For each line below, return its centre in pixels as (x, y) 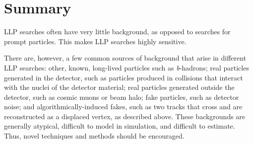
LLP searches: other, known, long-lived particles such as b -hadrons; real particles (126, 67)
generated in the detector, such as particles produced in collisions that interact (124, 77)
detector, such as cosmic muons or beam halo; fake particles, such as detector (122, 97)
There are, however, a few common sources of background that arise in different (125, 58)
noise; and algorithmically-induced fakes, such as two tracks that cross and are (123, 107)
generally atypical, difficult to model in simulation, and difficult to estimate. (120, 126)
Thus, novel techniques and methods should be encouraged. (94, 136)
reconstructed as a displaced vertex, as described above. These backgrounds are (125, 116)
